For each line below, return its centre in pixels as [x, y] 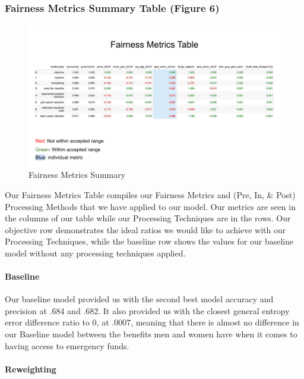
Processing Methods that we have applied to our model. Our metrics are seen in [150, 206]
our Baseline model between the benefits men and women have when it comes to [151, 334]
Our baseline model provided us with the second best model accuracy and [139, 299]
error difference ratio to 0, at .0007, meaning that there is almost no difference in [152, 322]
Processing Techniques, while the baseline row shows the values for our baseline [149, 241]
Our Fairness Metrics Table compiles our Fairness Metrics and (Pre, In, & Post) [150, 194]
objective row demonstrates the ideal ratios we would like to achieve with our [145, 229]
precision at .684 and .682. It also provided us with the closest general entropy [147, 310]
